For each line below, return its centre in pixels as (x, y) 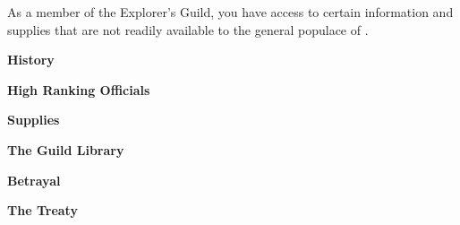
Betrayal (34, 180)
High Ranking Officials (79, 89)
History (31, 60)
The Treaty (43, 210)
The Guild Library (66, 149)
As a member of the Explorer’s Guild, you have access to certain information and (230, 12)
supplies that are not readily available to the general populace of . (188, 29)
